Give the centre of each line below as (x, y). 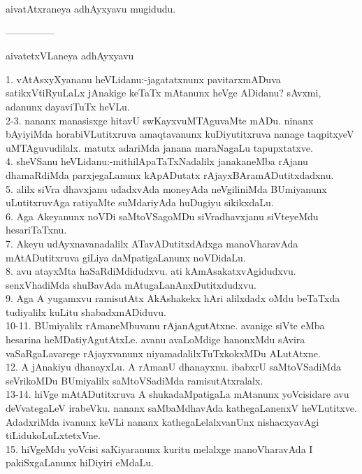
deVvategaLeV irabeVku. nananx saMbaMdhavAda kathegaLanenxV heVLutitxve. (181, 408)
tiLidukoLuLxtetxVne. (53, 435)
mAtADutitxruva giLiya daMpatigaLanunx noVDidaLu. (126, 257)
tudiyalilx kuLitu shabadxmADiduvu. (86, 311)
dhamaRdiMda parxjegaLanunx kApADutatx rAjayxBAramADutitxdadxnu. (170, 174)
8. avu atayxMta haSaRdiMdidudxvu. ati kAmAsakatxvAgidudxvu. (151, 271)
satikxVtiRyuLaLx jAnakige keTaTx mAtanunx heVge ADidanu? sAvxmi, (164, 93)
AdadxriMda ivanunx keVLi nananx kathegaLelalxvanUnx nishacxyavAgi (162, 421)
